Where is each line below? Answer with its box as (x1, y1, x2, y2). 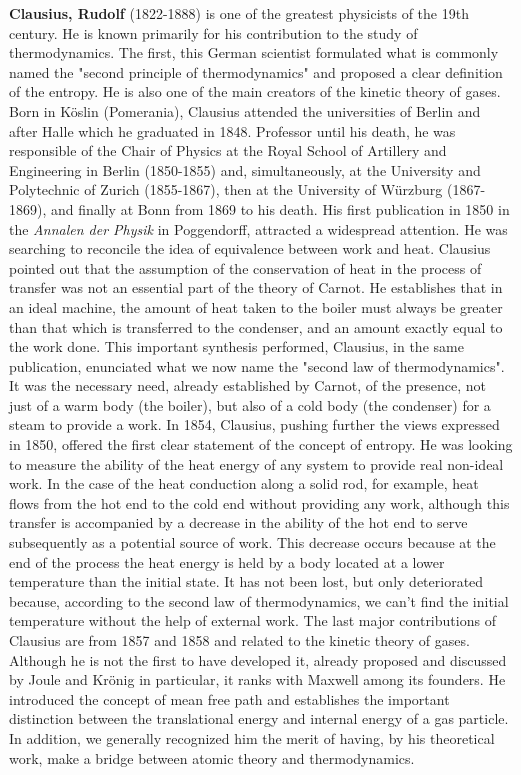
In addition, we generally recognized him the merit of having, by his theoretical (9, 727, 495, 748)
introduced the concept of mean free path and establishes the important (9, 688, 450, 709)
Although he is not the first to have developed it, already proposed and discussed (9, 649, 507, 670)
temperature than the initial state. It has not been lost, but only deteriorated (9, 571, 484, 592)
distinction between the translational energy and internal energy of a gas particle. (9, 708, 509, 729)
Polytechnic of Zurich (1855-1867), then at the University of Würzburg (9, 179, 443, 200)
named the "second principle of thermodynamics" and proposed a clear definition (9, 61, 503, 82)
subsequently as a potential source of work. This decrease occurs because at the (9, 532, 496, 553)
